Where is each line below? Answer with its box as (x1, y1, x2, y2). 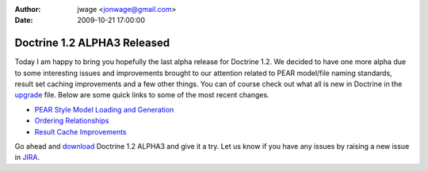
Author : (14, 5, 41, 13)
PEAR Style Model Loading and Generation (34, 104, 174, 114)
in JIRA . (14, 153, 40, 162)
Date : (14, 16, 33, 25)
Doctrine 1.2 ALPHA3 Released (14, 36, 170, 50)
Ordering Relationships (34, 116, 109, 126)
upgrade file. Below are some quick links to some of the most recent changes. (14, 90, 269, 100)
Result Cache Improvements (34, 127, 127, 136)
